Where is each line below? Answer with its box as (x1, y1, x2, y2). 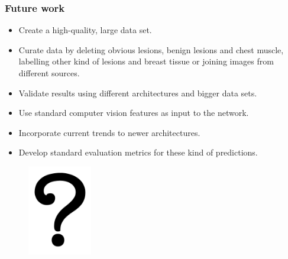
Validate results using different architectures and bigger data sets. (18, 86, 257, 99)
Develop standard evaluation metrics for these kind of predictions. (18, 146, 258, 158)
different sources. (18, 67, 80, 79)
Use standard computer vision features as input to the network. (18, 106, 249, 119)
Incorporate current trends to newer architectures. (18, 126, 200, 138)
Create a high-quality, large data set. (18, 24, 152, 36)
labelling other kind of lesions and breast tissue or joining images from (18, 55, 274, 67)
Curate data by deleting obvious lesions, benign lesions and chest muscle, (18, 43, 284, 56)
